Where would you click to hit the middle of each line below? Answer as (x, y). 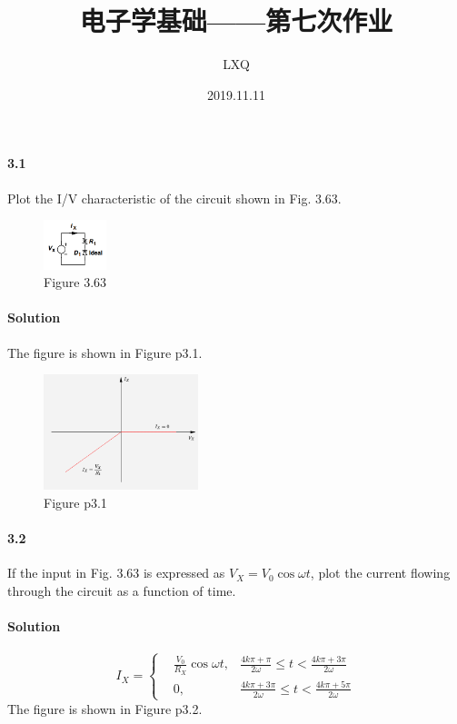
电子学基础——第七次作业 (236, 20)
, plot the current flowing (380, 573)
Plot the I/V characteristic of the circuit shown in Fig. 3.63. (174, 198)
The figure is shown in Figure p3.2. (105, 708)
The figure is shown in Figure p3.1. (105, 352)
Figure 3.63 (75, 282)
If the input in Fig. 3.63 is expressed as (116, 573)
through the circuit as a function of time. (122, 590)
